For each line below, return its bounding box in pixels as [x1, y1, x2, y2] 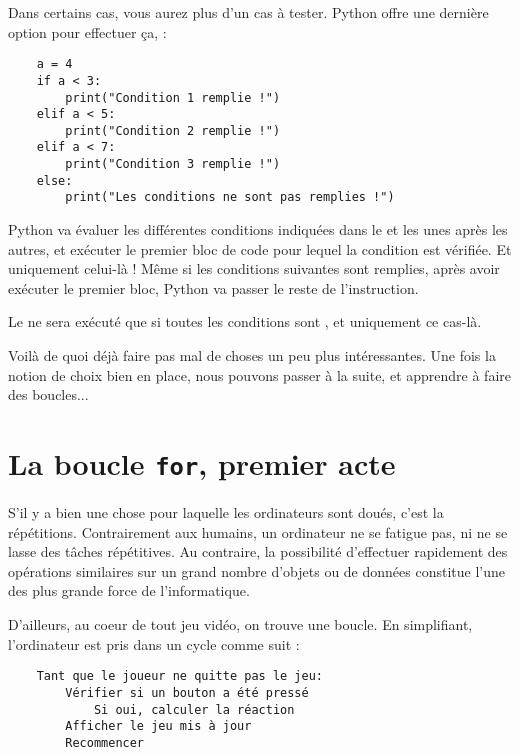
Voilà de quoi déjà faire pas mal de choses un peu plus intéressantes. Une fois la [8, 345, 496, 366]
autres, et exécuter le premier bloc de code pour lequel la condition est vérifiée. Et [8, 238, 512, 259]
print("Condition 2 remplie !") [65, 123, 281, 138]
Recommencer [65, 735, 145, 750]
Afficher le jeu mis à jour [65, 719, 252, 734]
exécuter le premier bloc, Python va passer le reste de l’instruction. [8, 277, 419, 298]
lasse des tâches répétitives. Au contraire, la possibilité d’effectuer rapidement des [8, 541, 508, 562]
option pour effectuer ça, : [8, 21, 167, 42]
